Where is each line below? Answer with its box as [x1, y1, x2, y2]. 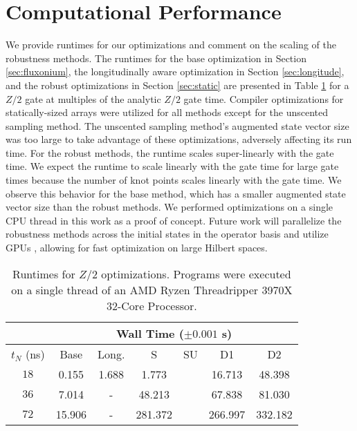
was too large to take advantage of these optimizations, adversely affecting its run [6, 132, 352, 146]
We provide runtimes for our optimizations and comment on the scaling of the [6, 37, 336, 52]
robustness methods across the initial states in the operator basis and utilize [6, 227, 329, 241]
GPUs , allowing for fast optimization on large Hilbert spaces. [6, 240, 268, 255]
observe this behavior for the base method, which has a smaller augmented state [6, 186, 346, 200]
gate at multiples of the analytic [25, 91, 161, 106]
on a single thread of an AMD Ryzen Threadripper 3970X [11, 281, 293, 298]
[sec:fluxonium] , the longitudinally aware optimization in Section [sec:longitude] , [6, 64, 345, 79]
